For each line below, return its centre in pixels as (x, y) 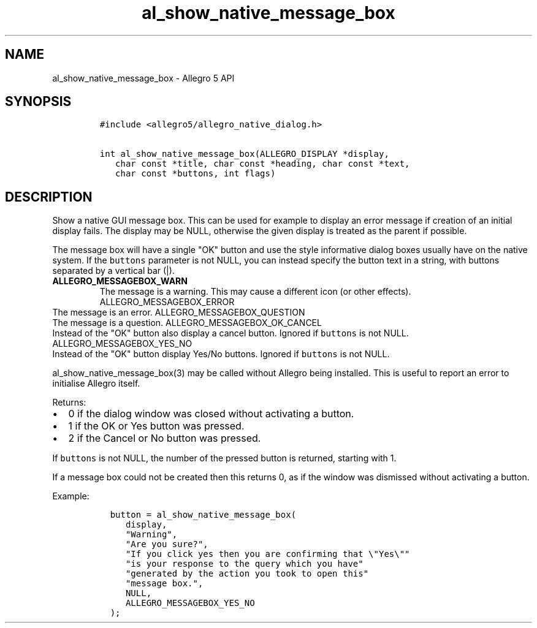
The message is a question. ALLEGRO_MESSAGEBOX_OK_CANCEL (187, 323)
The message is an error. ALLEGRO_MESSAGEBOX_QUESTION (179, 312)
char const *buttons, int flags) (196, 174)
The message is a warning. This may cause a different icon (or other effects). (255, 292)
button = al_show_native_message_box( (203, 515)
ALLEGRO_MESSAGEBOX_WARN (120, 281)
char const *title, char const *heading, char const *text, (263, 164)
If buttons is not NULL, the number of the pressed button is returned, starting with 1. (224, 458)
